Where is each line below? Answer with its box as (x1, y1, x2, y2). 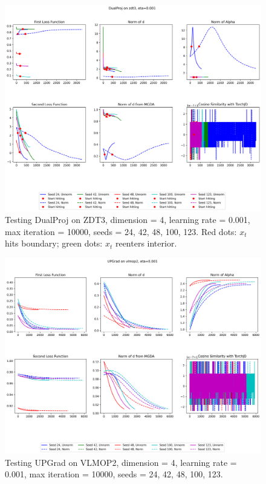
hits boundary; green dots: (5, 237, 103, 250)
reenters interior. (115, 237, 177, 250)
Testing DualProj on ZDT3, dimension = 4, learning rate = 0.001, (5, 213, 250, 226)
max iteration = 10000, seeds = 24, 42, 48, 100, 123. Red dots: (5, 225, 237, 237)
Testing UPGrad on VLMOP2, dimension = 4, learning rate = (5, 456, 237, 468)
